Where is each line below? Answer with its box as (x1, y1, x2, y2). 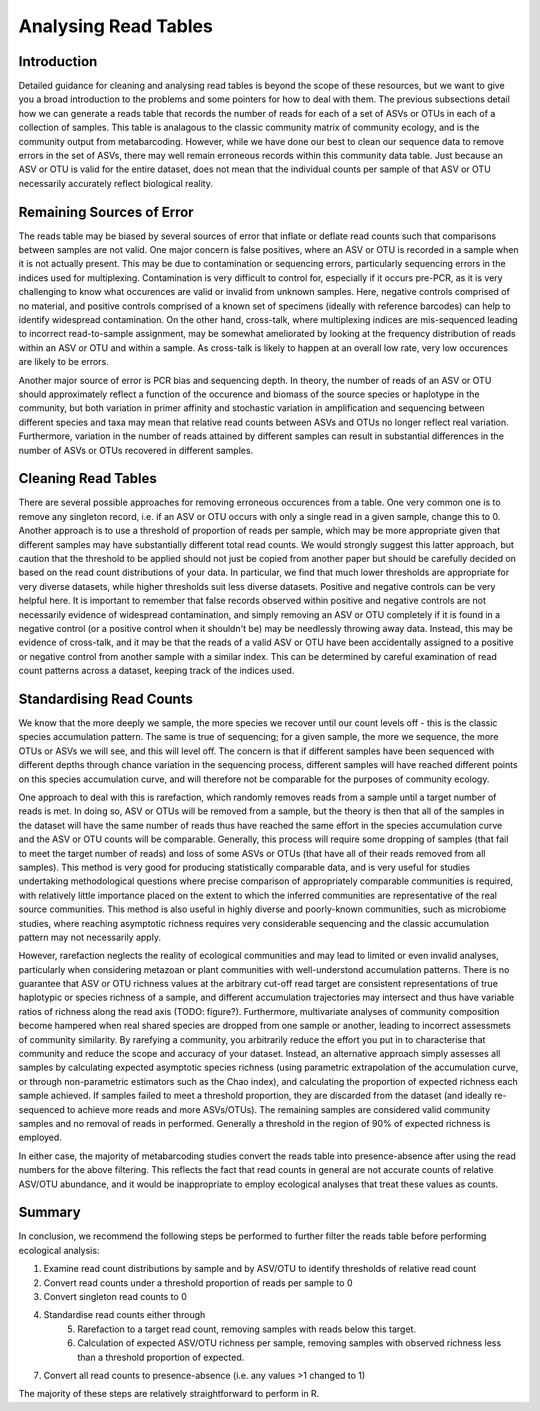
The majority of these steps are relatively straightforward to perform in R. (18, 1388, 320, 1400)
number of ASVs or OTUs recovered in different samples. (18, 444, 254, 456)
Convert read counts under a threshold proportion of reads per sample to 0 (43, 1276, 353, 1289)
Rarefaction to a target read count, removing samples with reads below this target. (77, 1323, 417, 1335)
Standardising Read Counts (18, 690, 194, 707)
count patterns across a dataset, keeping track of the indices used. (18, 665, 295, 677)
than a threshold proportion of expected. (77, 1351, 245, 1363)
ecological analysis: (18, 1244, 100, 1256)
